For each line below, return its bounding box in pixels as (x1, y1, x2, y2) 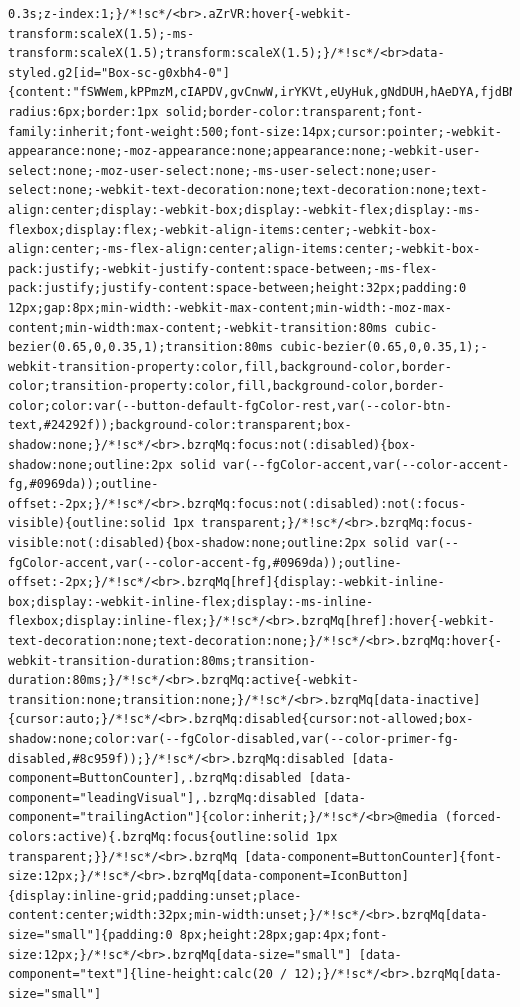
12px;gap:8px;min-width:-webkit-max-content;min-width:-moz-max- (8, 300, 452, 315)
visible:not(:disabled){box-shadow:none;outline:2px (8, 536, 366, 551)
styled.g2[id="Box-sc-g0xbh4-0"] (8, 65, 230, 80)
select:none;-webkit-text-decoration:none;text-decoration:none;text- (8, 183, 488, 198)
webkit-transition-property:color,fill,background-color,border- (8, 359, 452, 374)
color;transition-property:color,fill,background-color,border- (8, 379, 445, 394)
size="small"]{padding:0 (8, 927, 173, 942)
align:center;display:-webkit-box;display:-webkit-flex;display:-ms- (8, 202, 481, 217)
